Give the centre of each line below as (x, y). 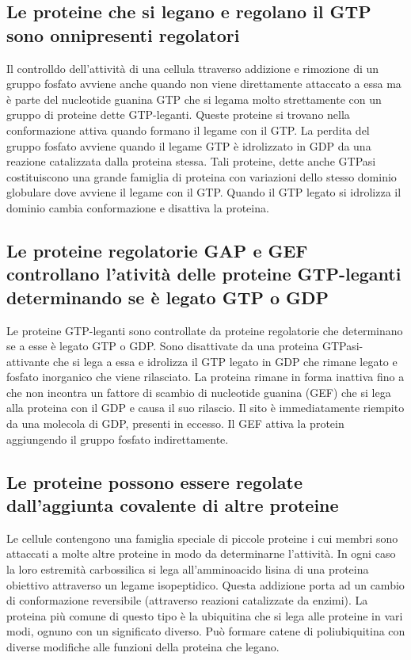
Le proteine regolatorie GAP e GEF (157, 250)
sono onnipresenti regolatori (123, 34)
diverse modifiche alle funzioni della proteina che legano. (143, 647)
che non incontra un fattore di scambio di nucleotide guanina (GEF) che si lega (199, 392)
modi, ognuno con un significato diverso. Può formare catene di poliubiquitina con (206, 631)
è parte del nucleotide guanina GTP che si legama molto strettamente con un (194, 99)
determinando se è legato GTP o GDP (168, 297)
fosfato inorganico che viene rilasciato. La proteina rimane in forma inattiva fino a (205, 377)
